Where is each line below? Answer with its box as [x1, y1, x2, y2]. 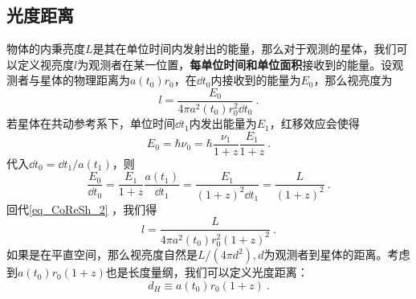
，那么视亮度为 [313, 72, 393, 88]
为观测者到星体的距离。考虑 [263, 246, 410, 263]
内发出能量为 [189, 115, 257, 132]
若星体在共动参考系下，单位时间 [6, 115, 175, 132]
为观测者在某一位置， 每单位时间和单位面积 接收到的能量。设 [77, 55, 393, 72]
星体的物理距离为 [39, 72, 130, 88]
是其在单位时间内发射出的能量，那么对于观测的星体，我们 [92, 40, 397, 57]
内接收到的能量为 [210, 72, 301, 88]
